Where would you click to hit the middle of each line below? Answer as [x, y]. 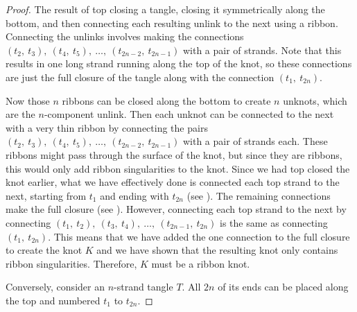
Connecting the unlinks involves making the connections [125, 36]
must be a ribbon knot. [201, 263]
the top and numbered [53, 300]
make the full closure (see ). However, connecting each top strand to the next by [176, 209]
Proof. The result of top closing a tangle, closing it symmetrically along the [165, 9]
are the [20, 114]
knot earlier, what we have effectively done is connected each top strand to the [173, 182]
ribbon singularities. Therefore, [71, 263]
